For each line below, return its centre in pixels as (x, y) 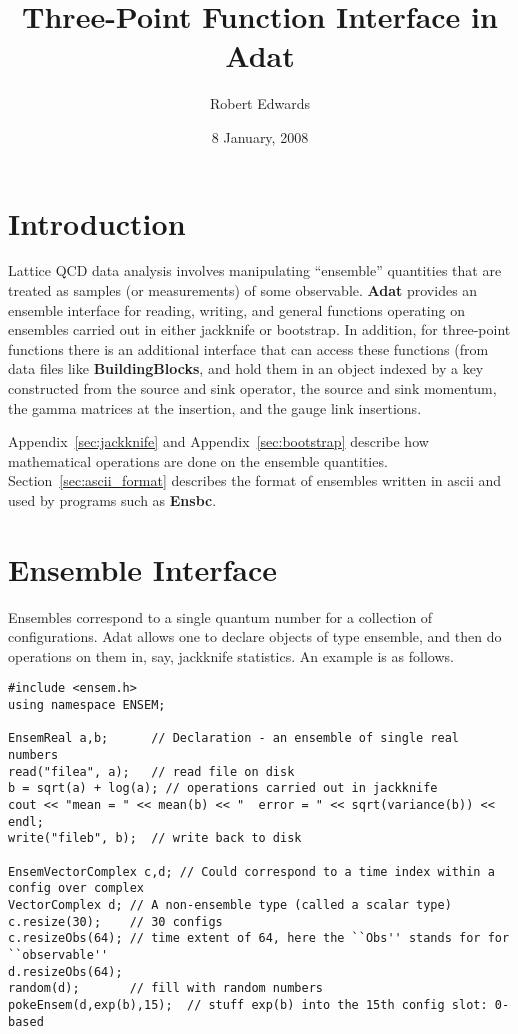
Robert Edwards (260, 103)
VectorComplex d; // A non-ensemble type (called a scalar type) (230, 905)
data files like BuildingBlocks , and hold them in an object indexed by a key (246, 368)
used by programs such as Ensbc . (112, 499)
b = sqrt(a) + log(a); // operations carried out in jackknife (223, 788)
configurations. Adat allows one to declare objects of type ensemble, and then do (255, 636)
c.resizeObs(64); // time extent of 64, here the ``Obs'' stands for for (259, 938)
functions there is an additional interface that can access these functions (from (248, 348)
